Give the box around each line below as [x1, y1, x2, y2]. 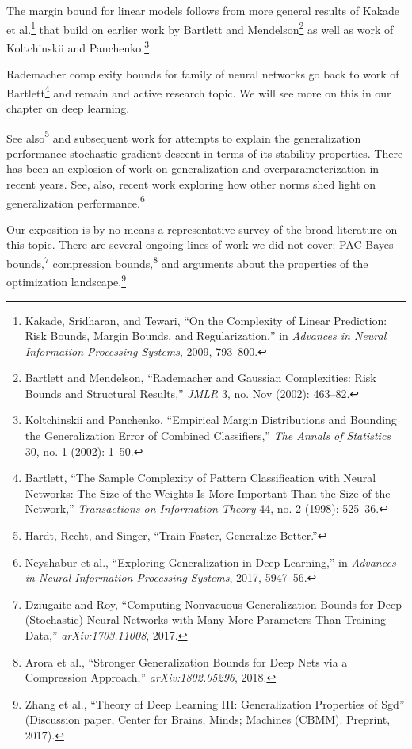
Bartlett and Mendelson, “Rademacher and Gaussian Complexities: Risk [25, 369, 376, 386]
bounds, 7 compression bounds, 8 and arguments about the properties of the [6, 253, 368, 271]
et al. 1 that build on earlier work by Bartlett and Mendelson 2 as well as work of [6, 18, 394, 37]
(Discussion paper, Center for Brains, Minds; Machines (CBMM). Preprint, [25, 711, 391, 728]
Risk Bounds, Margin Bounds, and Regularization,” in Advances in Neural [25, 327, 387, 344]
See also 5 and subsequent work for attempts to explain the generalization [6, 127, 361, 146]
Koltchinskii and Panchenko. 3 [6, 36, 149, 55]
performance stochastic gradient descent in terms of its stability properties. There [6, 144, 403, 161]
